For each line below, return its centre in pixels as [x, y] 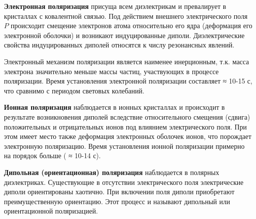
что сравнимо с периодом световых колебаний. [74, 90]
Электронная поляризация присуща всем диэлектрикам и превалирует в [115, 6]
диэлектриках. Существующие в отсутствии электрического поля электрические [124, 182]
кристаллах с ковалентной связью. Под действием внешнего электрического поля [126, 16]
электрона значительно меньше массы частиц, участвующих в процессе [111, 71]
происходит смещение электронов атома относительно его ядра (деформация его [131, 25]
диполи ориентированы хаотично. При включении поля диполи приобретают [119, 192]
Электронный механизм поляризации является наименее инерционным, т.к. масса [127, 61]
